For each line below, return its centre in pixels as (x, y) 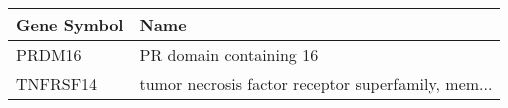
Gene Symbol (70, 24)
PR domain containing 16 (229, 54)
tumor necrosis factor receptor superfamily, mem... (316, 83)
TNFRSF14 (57, 83)
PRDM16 (49, 54)
